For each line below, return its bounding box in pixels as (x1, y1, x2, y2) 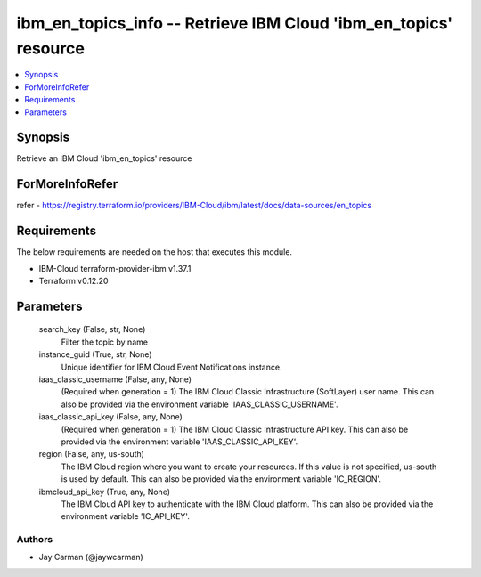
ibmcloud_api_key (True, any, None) (38, 486, 171, 497)
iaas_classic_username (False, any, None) (38, 374, 192, 385)
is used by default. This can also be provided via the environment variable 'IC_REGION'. (61, 474, 382, 484)
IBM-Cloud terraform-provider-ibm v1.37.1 (38, 263, 192, 273)
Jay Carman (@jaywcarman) (38, 552, 144, 563)
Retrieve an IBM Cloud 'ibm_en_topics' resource (16, 153, 192, 164)
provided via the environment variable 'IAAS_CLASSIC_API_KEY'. (61, 436, 298, 447)
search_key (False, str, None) (38, 324, 146, 335)
